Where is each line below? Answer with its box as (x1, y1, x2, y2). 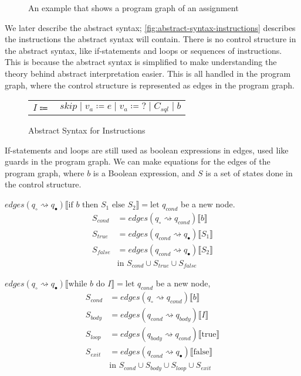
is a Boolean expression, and (93, 166, 195, 179)
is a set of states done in (205, 166, 293, 179)
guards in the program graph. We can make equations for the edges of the (5, 155, 270, 168)
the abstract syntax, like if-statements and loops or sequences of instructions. (5, 44, 282, 56)
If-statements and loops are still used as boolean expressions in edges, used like (5, 143, 289, 156)
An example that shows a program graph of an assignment (28, 2, 239, 13)
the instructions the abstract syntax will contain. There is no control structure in (5, 33, 296, 45)
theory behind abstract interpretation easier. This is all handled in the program (5, 67, 291, 79)
